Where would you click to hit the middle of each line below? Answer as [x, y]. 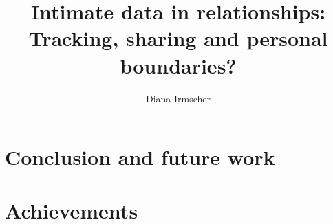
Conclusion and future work [140, 157]
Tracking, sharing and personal [178, 38]
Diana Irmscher [178, 98]
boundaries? [178, 65]
